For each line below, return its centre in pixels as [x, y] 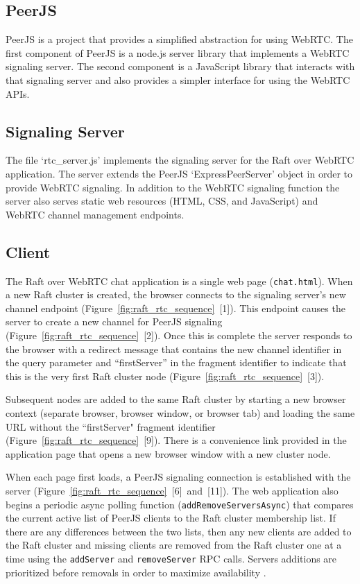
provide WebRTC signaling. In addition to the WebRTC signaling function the [173, 187]
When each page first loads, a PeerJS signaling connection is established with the [178, 477]
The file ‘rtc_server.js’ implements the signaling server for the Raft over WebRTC [180, 160]
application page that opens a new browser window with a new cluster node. [168, 453]
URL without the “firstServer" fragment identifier [111, 426]
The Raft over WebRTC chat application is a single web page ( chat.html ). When [179, 281]
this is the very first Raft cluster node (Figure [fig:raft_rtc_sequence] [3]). [165, 376]
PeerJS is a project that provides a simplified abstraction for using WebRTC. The [179, 39]
